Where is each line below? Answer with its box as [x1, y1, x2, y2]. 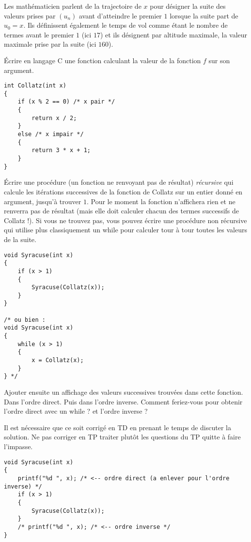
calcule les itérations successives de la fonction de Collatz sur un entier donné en [4, 186, 243, 196]
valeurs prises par [4, 10, 56, 20]
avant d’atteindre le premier [79, 10, 162, 20]
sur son [208, 55, 230, 65]
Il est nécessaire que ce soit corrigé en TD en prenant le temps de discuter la [4, 422, 231, 432]
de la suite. [4, 234, 36, 244]
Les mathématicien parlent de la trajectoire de [4, 1, 141, 11]
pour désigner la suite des [150, 1, 226, 11]
